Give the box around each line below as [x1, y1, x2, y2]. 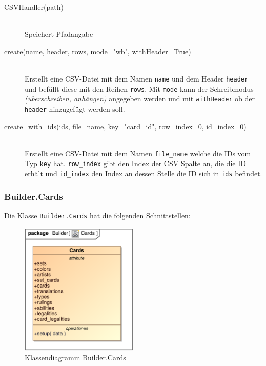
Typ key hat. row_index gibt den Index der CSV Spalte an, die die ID [25, 158, 246, 169]
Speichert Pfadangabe [25, 29, 93, 39]
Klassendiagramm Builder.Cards [25, 352, 126, 363]
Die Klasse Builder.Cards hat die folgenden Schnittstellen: [4, 210, 191, 220]
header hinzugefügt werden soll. [25, 103, 125, 114]
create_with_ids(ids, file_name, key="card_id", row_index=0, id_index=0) [4, 120, 247, 131]
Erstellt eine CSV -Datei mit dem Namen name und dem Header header [25, 73, 249, 84]
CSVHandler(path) [4, 2, 64, 12]
